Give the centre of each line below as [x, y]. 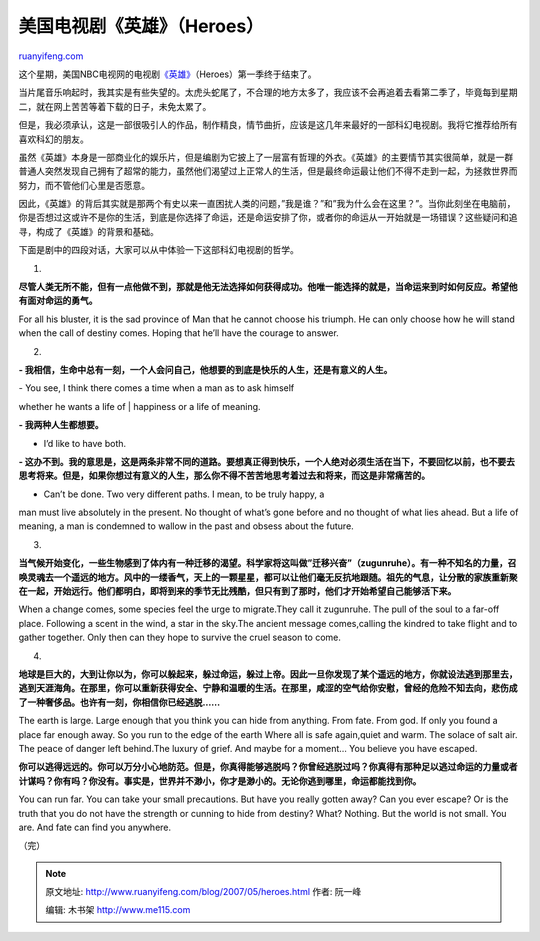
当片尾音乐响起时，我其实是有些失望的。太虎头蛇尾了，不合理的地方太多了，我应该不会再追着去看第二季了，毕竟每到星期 [268, 92]
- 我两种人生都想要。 [61, 425]
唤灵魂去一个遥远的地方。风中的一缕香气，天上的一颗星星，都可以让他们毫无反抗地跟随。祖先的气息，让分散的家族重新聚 [268, 577]
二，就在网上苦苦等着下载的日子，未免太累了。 [115, 106]
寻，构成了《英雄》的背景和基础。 [88, 231]
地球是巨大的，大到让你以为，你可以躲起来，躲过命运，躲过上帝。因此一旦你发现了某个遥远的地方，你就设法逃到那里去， [268, 674]
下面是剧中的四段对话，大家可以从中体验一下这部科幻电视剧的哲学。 [158, 250]
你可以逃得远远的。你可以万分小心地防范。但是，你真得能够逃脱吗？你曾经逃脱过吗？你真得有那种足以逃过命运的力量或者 [268, 767]
